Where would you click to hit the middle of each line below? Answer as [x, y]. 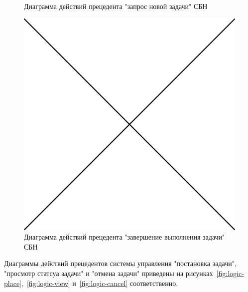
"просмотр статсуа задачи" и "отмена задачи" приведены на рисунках [109, 273]
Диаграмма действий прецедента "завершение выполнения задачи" [124, 237]
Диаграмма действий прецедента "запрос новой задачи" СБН [116, 6]
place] [13, 283]
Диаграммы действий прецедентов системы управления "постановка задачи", [120, 263]
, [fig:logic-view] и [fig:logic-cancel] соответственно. [100, 283]
